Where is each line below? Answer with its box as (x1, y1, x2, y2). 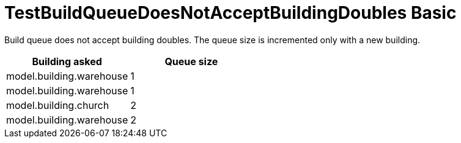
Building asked (32, 55, 102, 68)
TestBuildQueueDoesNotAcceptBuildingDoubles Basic (4, 2, 457, 23)
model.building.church (6, 99, 109, 111)
